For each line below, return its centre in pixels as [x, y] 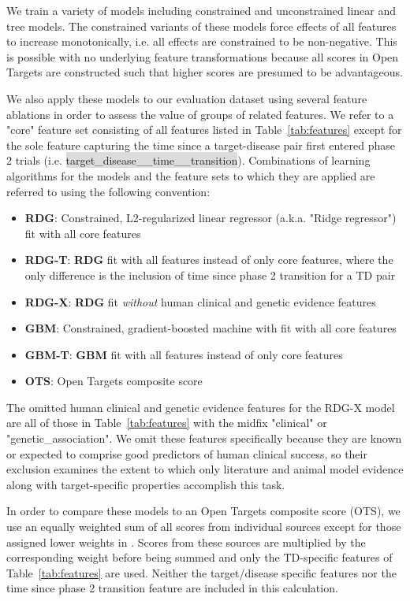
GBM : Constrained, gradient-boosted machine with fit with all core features [211, 328]
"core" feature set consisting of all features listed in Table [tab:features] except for [204, 130]
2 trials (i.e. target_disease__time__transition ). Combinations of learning [188, 160]
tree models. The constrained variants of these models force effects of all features [201, 26]
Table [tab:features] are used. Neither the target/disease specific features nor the [201, 572]
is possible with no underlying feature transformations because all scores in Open [203, 56]
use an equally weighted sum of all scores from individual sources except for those [204, 527]
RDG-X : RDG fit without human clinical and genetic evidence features [200, 301]
